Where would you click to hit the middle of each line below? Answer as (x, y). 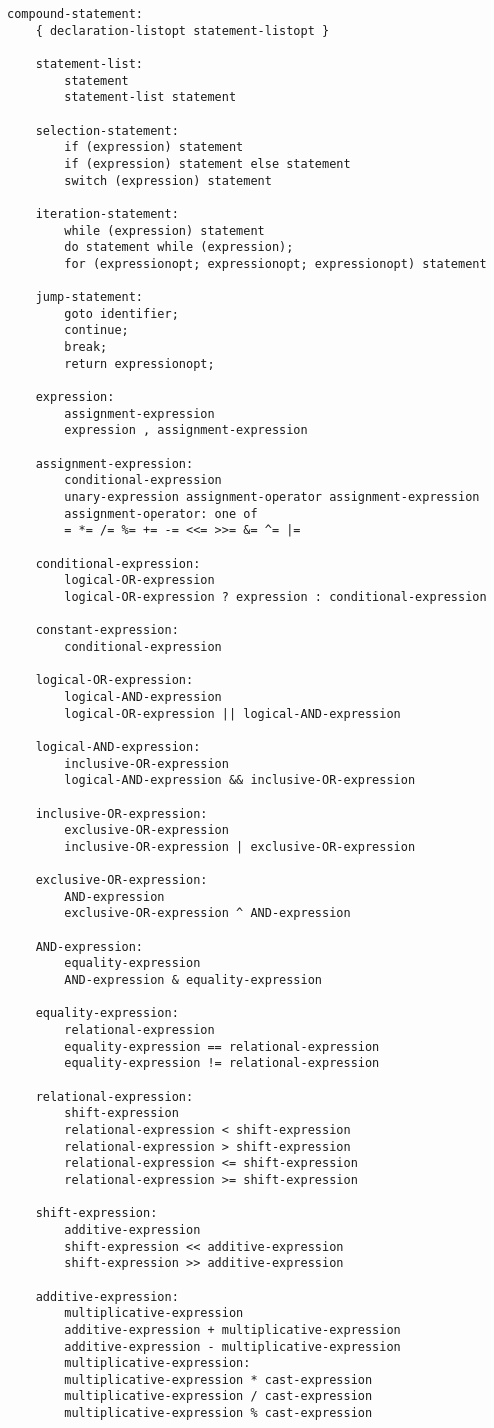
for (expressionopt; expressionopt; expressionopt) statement (275, 263)
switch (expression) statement (168, 180)
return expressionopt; (139, 363)
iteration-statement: (107, 213)
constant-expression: (107, 630)
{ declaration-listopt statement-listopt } (182, 30)
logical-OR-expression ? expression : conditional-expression (275, 596)
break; (86, 347)
